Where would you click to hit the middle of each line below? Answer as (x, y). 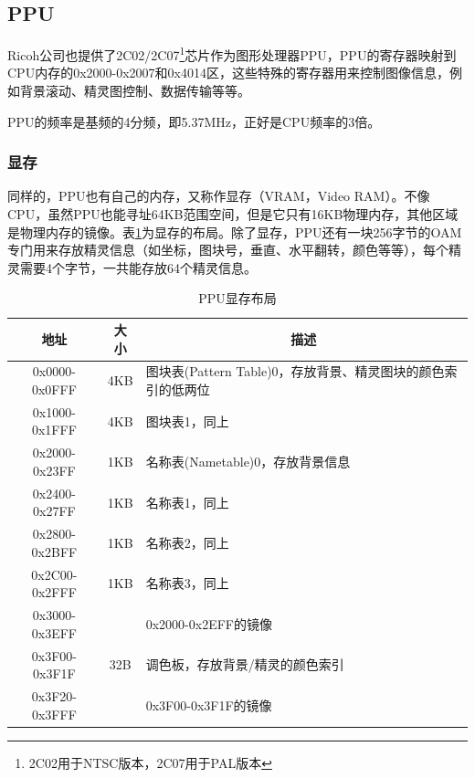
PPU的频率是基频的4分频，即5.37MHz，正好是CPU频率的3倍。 (194, 121)
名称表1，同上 (187, 502)
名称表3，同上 (187, 583)
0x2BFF (54, 551)
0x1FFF (54, 430)
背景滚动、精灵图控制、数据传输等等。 (135, 91)
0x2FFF (54, 592)
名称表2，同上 (187, 542)
